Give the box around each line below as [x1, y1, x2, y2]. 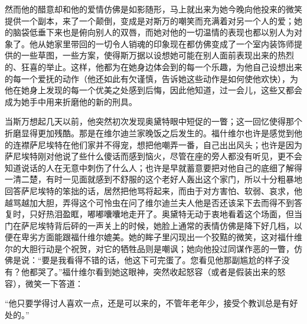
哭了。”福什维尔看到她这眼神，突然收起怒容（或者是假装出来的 [37, 266, 277, 278]
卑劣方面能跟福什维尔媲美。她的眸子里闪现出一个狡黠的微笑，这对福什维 [21, 231, 302, 243]
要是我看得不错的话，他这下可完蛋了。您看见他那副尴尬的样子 [41, 254, 282, 266]
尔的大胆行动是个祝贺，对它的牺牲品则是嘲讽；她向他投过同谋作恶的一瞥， [5, 242, 294, 254]
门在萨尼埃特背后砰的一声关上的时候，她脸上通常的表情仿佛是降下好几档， [5, 219, 294, 231]
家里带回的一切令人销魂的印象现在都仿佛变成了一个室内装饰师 [54, 37, 294, 50]
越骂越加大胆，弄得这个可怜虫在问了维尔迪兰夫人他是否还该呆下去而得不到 [5, 196, 294, 208]
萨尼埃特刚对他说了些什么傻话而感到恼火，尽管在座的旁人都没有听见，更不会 [5, 150, 302, 162]
